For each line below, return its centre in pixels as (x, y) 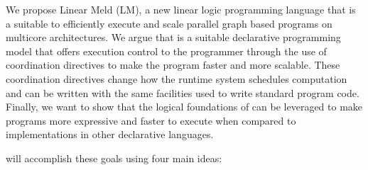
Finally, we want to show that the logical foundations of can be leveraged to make (184, 107)
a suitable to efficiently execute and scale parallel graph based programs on (169, 23)
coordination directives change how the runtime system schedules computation (177, 78)
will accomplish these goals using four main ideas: (114, 158)
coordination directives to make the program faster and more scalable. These (173, 65)
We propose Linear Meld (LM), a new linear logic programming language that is (181, 9)
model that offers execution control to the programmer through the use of (166, 51)
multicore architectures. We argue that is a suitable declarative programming (173, 37)
